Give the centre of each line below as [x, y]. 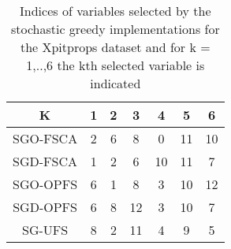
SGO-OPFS [45, 184]
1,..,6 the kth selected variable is [115, 65]
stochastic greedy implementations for [115, 29]
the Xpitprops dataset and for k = [115, 47]
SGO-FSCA [45, 138]
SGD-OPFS [45, 207]
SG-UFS [45, 230]
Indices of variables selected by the [115, 11]
